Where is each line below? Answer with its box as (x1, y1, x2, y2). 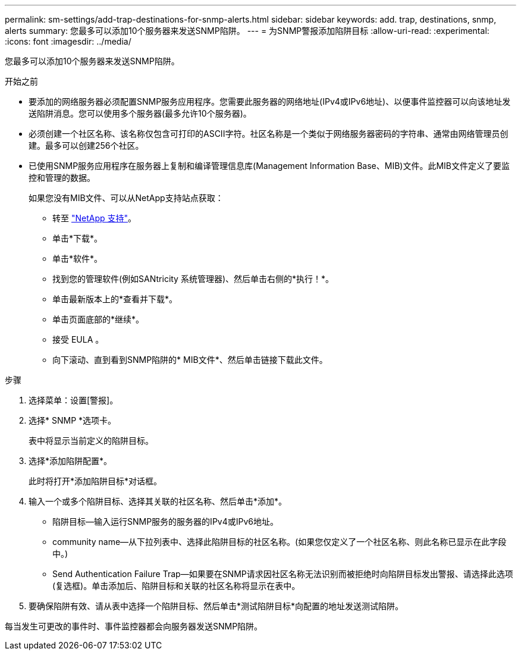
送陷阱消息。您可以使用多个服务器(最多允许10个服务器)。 (29, 108, 252, 118)
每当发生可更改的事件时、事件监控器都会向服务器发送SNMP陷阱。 (5, 621, 263, 631)
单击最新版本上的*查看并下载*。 (52, 294, 178, 304)
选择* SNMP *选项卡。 (29, 415, 117, 425)
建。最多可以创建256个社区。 (29, 140, 144, 151)
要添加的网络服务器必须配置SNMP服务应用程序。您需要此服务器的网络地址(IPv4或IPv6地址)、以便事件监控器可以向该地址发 (29, 96, 511, 106)
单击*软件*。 (52, 253, 103, 264)
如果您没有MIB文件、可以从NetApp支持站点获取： (29, 193, 224, 203)
